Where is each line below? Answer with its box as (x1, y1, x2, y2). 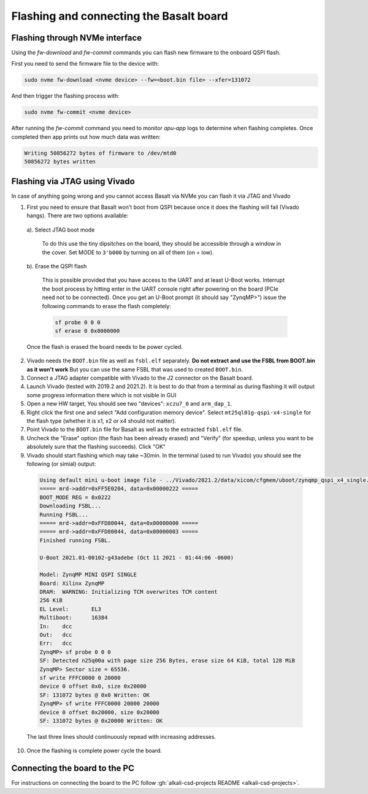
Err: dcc (39, 640, 72, 647)
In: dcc (39, 623, 72, 629)
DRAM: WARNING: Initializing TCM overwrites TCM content (39, 588, 218, 596)
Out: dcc (39, 631, 72, 639)
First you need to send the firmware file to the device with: (11, 60, 159, 68)
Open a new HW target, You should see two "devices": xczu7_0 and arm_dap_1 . (26, 400, 232, 408)
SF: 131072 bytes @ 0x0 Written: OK (39, 691, 150, 698)
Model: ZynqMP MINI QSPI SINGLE (39, 571, 137, 578)
